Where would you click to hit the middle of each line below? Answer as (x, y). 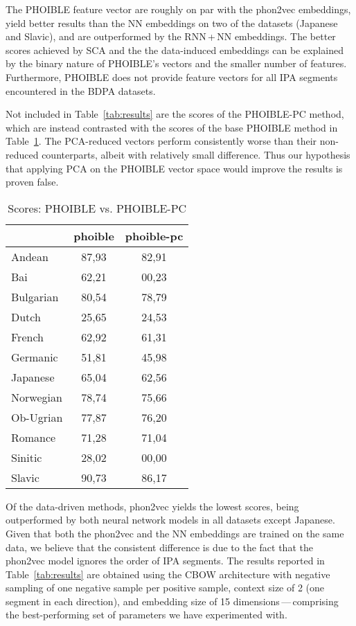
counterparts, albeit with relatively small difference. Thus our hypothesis (196, 154)
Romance (34, 437)
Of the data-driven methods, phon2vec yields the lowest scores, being (152, 506)
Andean (30, 256)
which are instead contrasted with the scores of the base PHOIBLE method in (172, 127)
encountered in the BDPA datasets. (81, 90)
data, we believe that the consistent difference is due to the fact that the (159, 547)
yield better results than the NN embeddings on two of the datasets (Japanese (172, 23)
